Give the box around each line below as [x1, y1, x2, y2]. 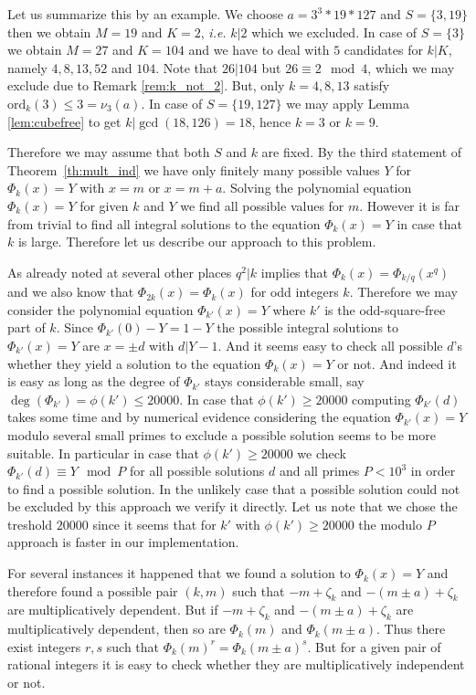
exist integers [7, 637, 81, 656]
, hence [251, 111, 291, 131]
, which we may [367, 58, 455, 77]
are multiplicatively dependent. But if [7, 600, 218, 619]
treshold [7, 514, 53, 533]
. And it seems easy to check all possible [217, 335, 443, 354]
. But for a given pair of [307, 637, 441, 656]
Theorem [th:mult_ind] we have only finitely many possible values [7, 160, 380, 179]
